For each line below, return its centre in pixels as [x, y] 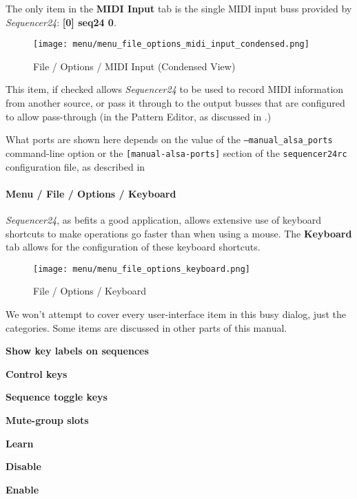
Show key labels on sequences [77, 351]
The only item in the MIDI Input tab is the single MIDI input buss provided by [179, 8]
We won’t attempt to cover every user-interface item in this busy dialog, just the [176, 314]
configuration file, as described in [75, 166]
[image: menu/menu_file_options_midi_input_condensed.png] [171, 44]
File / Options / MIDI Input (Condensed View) [134, 66]
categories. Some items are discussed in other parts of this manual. [146, 327]
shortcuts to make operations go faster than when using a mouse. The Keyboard [179, 233]
